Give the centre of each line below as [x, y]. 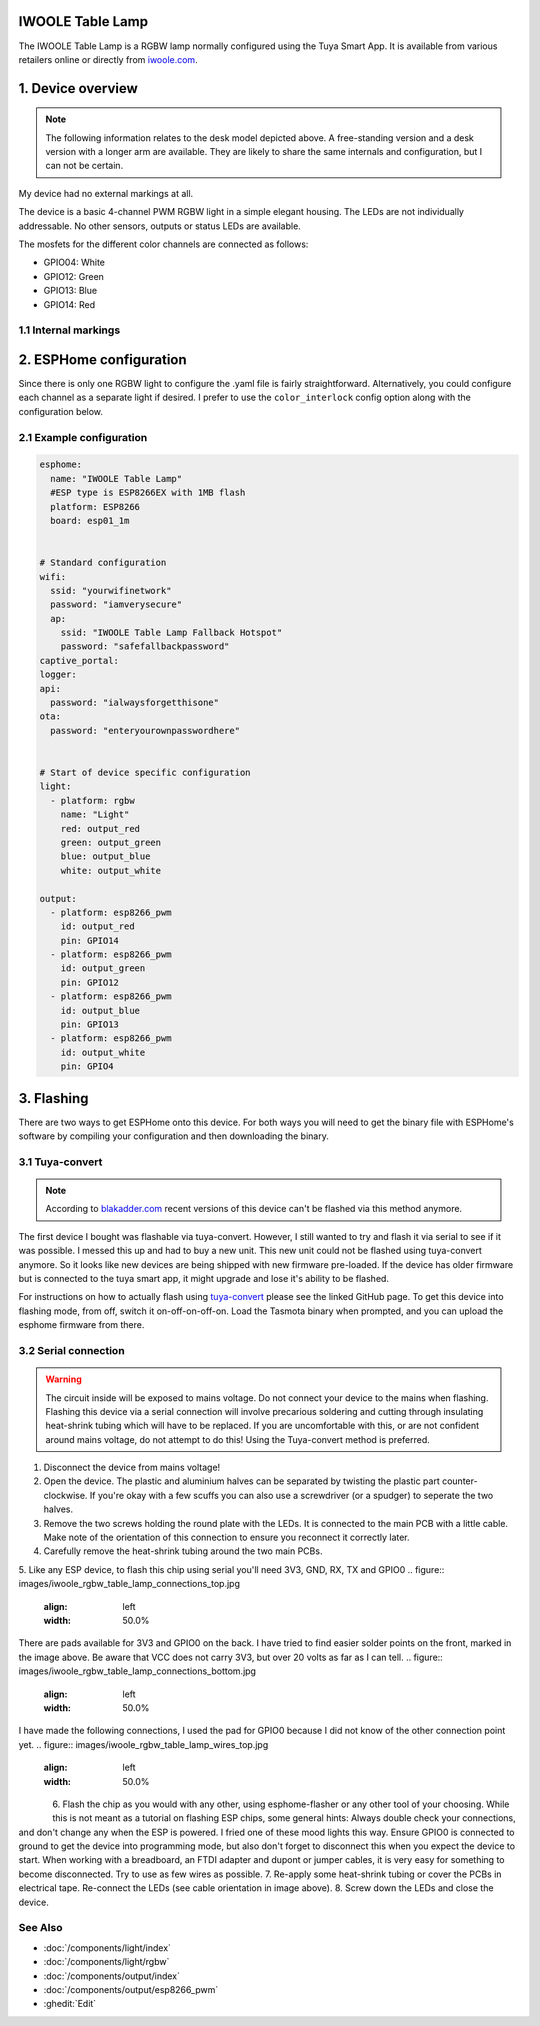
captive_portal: [79, 660]
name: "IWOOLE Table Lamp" [116, 478]
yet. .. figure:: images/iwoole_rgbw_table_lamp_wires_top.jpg [143, 1744]
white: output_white [111, 870]
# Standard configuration [103, 563]
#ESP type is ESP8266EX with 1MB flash [148, 493]
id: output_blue [100, 1010]
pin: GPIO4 [87, 1066]
